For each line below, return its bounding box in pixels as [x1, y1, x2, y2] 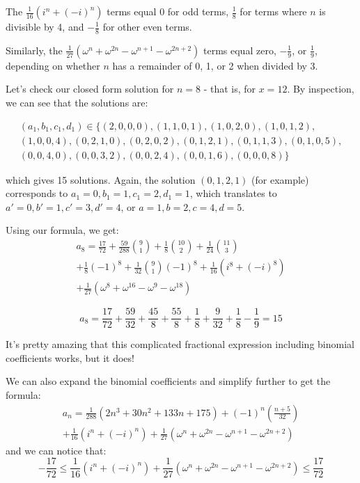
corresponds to [6, 186, 68, 200]
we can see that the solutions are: [6, 95, 148, 110]
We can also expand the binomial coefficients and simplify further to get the [6, 374, 331, 388]
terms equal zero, [203, 42, 276, 57]
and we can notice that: [6, 443, 107, 457]
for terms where [240, 4, 307, 18]
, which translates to [189, 186, 277, 200]
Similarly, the [6, 42, 63, 57]
